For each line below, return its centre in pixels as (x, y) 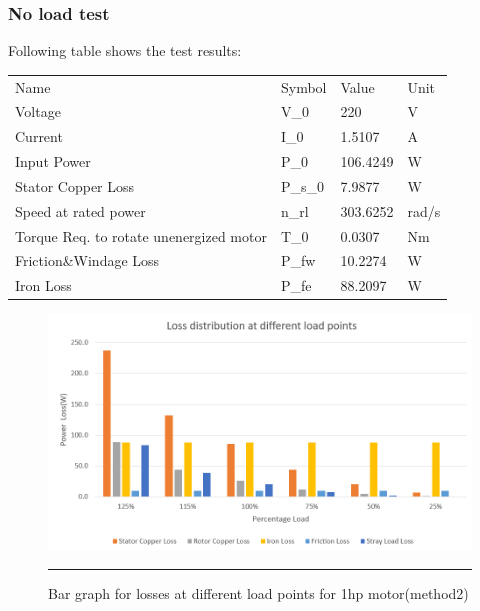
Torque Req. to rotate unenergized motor (141, 235)
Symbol (303, 86)
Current (39, 136)
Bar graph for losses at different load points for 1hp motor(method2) (258, 592)
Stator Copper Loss (75, 185)
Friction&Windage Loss (87, 260)
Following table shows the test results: (125, 50)
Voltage (38, 111)
